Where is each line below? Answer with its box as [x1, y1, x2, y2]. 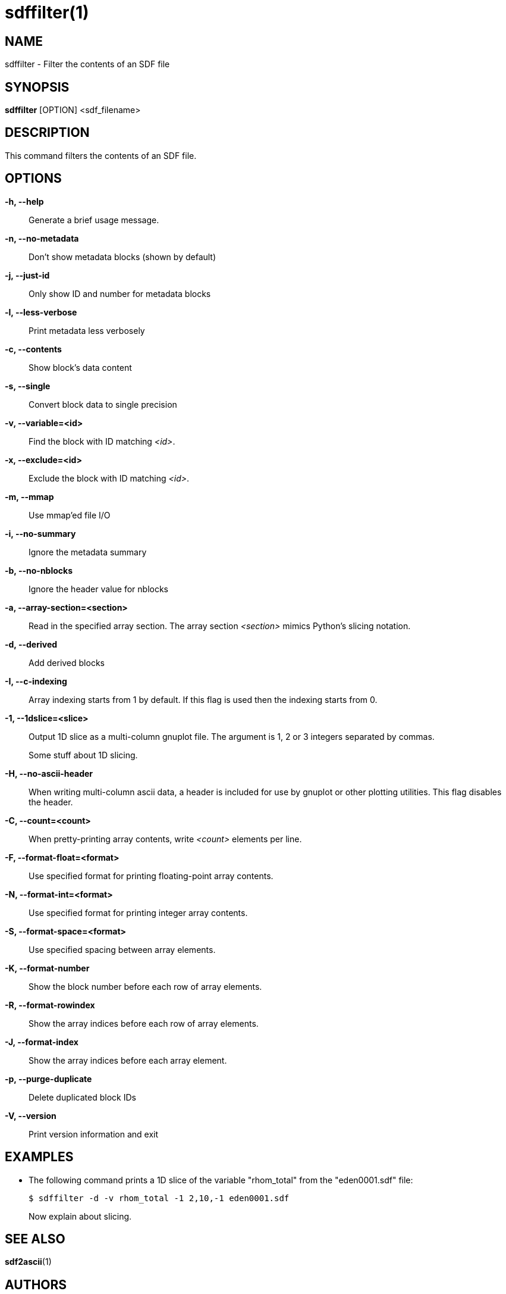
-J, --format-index [5, 1036, 78, 1047]
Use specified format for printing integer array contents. [29, 907, 248, 918]
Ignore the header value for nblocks [29, 583, 168, 594]
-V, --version [5, 1110, 56, 1121]
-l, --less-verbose [5, 307, 77, 317]
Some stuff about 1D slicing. [29, 749, 138, 760]
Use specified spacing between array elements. [29, 944, 216, 955]
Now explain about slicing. [29, 1211, 132, 1221]
